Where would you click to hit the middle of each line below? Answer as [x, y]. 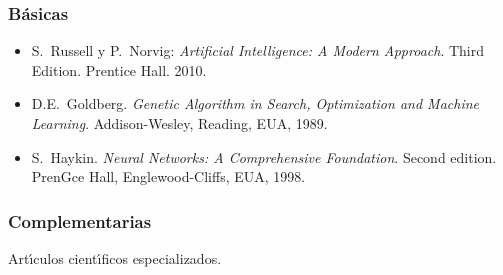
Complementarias [80, 220]
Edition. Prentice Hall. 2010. [119, 69]
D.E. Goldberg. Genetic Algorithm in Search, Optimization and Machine [255, 103]
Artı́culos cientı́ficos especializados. [115, 258]
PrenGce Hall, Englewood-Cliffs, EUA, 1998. [168, 176]
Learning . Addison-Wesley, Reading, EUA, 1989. [179, 123]
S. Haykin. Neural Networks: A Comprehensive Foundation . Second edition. [264, 156]
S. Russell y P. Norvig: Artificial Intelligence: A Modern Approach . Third [258, 50]
